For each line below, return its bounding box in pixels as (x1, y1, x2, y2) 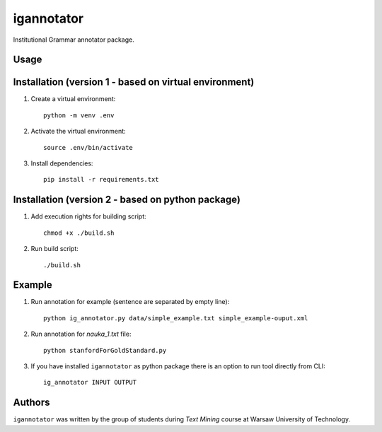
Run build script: (30, 245, 79, 253)
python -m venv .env (43, 111, 115, 119)
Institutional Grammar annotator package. (13, 35, 134, 44)
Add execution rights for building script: (30, 212, 146, 221)
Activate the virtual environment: (30, 127, 127, 136)
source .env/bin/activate (43, 144, 134, 151)
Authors (13, 397, 50, 409)
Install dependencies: (30, 159, 93, 168)
